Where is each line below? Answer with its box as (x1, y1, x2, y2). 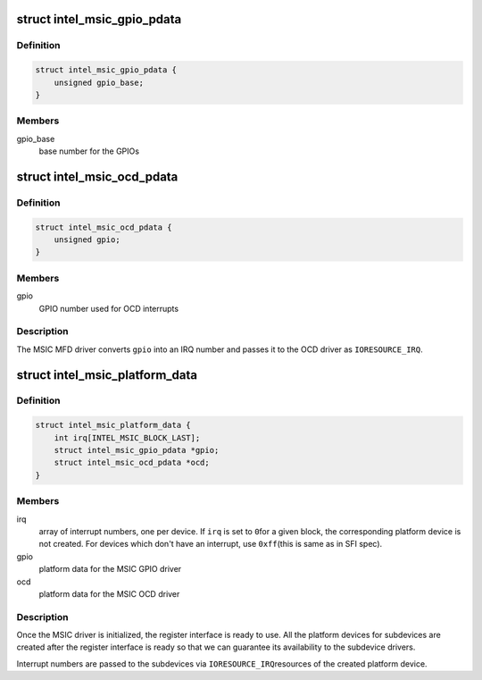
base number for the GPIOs (38, 146, 140, 156)
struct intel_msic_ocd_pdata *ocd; (54, 458, 210, 468)
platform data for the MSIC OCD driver (38, 588, 180, 599)
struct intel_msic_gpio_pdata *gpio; (54, 445, 220, 456)
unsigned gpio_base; (54, 77, 145, 88)
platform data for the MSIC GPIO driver (38, 564, 182, 575)
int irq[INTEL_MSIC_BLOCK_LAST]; (54, 432, 201, 442)
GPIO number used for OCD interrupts (38, 303, 179, 314)
